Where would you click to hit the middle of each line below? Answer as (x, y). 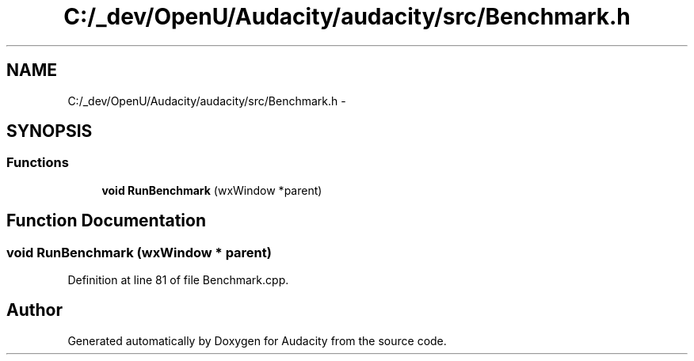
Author (34, 310)
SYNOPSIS (50, 131)
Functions (38, 163)
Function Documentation (106, 221)
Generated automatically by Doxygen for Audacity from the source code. (257, 340)
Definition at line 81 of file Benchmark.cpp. (178, 280)
